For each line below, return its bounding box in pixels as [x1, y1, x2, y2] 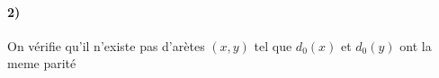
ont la [399, 36, 432, 55]
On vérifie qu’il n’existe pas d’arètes [7, 36, 205, 55]
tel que [254, 36, 292, 55]
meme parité [7, 54, 76, 73]
